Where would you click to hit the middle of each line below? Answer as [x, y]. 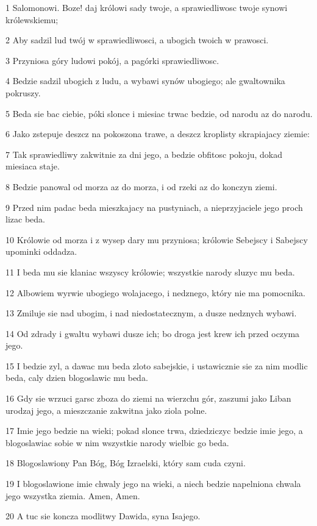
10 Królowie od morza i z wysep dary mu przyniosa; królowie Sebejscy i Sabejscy [157, 239]
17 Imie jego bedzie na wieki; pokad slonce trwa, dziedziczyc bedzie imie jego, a [154, 431]
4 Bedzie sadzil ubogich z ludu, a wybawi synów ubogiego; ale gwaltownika [145, 81]
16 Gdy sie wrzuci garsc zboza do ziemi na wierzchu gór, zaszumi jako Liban [148, 398]
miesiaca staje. [33, 166]
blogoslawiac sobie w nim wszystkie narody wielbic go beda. [117, 442]
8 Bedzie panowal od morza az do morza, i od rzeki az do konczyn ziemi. [141, 186]
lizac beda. [25, 219]
